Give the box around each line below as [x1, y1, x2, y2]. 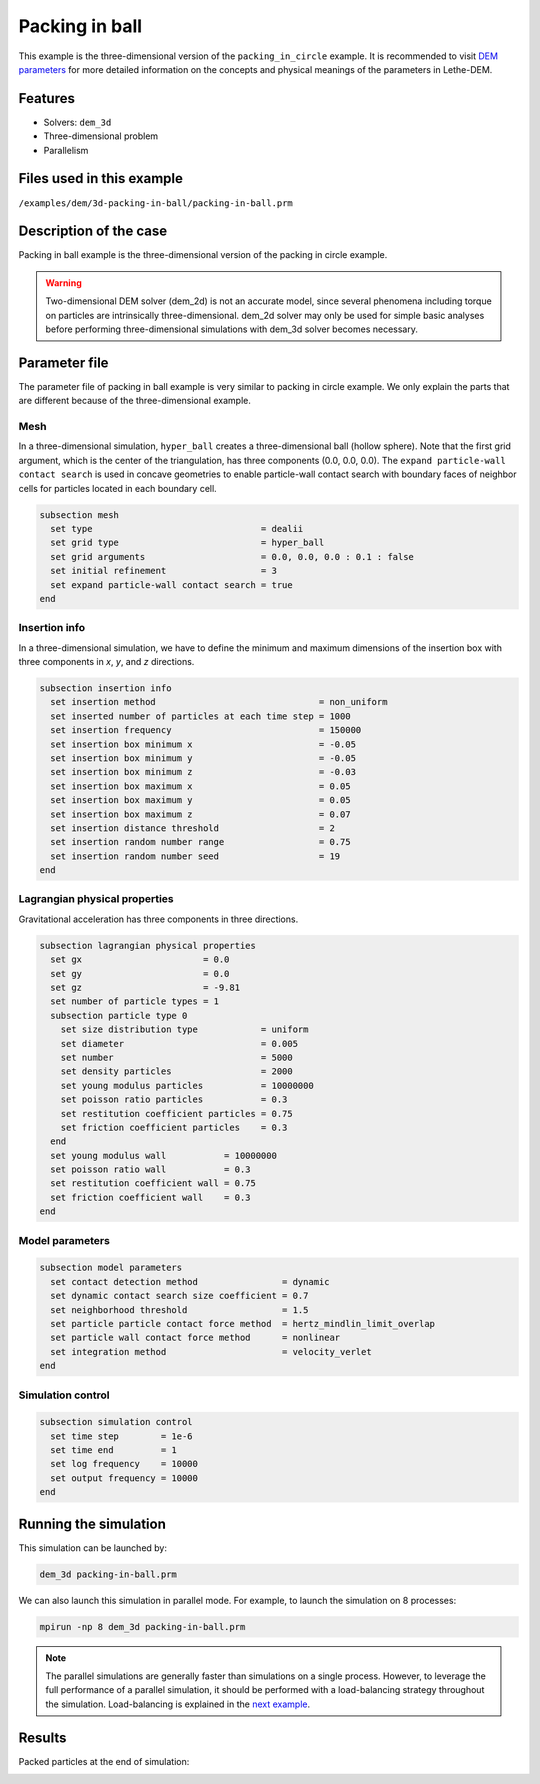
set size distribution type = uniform [60, 1024, 309, 1035]
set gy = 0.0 [50, 968, 230, 979]
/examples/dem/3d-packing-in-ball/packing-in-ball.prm [18, 197, 294, 209]
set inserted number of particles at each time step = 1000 [50, 710, 351, 722]
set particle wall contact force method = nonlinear [50, 1332, 341, 1344]
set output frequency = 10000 [50, 1472, 199, 1484]
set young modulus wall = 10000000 [50, 1150, 277, 1161]
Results [18, 1729, 67, 1746]
